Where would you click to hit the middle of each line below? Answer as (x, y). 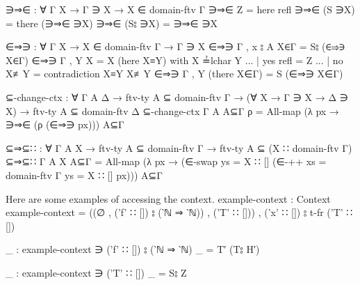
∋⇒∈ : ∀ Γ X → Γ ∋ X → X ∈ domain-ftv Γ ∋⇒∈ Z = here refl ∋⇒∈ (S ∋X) (180, 9)
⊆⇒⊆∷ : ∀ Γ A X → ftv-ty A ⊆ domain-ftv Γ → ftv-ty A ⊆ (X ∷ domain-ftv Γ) (179, 147)
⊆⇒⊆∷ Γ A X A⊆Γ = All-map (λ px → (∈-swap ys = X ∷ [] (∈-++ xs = (166, 161)
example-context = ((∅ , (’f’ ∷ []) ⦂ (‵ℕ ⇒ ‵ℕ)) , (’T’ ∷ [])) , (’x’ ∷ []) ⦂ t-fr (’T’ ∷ (179, 212)
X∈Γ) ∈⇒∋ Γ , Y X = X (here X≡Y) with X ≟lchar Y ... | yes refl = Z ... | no (174, 60)
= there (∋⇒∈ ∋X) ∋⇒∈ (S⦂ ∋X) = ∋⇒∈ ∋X (112, 23)
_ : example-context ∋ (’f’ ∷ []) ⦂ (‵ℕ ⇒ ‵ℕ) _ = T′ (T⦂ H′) (133, 249)
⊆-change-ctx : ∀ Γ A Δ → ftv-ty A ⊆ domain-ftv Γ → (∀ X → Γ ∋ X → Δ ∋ (177, 97)
